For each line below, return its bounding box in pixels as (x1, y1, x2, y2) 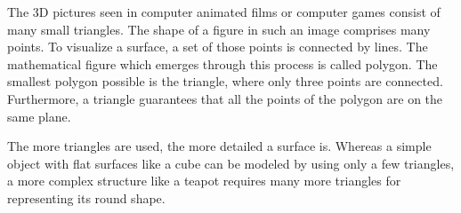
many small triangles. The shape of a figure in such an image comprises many (7, 20, 431, 38)
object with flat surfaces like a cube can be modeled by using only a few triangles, (7, 154, 455, 172)
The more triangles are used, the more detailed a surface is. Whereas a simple (7, 137, 432, 155)
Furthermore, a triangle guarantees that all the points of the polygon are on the (7, 89, 443, 107)
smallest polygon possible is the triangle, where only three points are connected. (7, 72, 443, 91)
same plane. (7, 106, 71, 125)
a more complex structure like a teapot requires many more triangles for (7, 171, 401, 190)
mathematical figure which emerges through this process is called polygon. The (7, 54, 438, 73)
